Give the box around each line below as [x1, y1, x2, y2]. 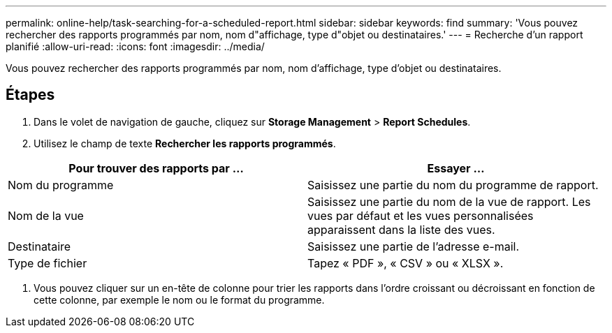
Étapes [6, 86, 55, 104]
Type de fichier [8, 256, 87, 270]
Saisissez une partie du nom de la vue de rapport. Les [307, 194, 591, 209]
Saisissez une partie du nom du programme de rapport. [307, 177, 599, 192]
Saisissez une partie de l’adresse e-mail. [307, 239, 520, 253]
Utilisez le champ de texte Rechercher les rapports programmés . [34, 137, 336, 149]
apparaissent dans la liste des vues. [307, 222, 495, 237]
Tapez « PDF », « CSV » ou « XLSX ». [307, 256, 504, 270]
